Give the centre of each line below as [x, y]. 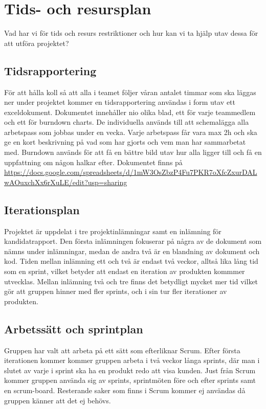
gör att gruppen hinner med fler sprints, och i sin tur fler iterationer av [116, 291]
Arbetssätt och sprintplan [74, 328]
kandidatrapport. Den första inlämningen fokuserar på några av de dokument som [133, 241]
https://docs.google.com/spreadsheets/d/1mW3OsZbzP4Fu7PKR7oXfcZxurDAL [131, 172]
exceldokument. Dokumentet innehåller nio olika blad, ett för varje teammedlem [130, 112]
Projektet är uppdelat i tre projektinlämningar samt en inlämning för [113, 231]
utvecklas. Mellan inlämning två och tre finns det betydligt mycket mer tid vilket [131, 281]
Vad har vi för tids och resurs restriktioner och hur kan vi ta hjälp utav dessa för [131, 33]
